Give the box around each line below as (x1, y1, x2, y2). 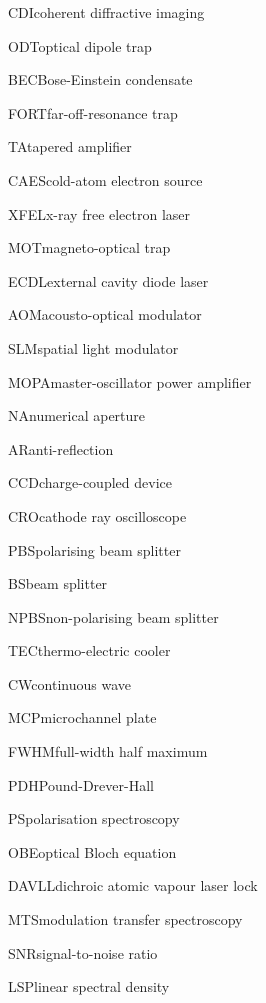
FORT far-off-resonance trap (8, 102, 178, 123)
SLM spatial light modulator (8, 337, 179, 358)
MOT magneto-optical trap (8, 237, 171, 258)
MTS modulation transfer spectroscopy (8, 909, 243, 930)
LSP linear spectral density (8, 976, 170, 997)
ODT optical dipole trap (8, 35, 152, 56)
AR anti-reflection (8, 438, 114, 459)
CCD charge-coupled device (8, 472, 172, 493)
